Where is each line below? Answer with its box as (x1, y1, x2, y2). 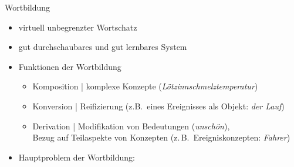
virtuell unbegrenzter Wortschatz (18, 21, 137, 33)
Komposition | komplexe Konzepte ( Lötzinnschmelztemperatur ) (32, 80, 258, 92)
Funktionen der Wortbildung (18, 60, 121, 72)
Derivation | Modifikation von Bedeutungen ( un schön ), (32, 119, 230, 132)
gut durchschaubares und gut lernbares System (18, 41, 187, 53)
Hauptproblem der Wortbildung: (18, 151, 135, 163)
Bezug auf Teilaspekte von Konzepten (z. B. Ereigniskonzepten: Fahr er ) (32, 131, 290, 143)
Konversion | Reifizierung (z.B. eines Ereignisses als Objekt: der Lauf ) (32, 99, 285, 112)
